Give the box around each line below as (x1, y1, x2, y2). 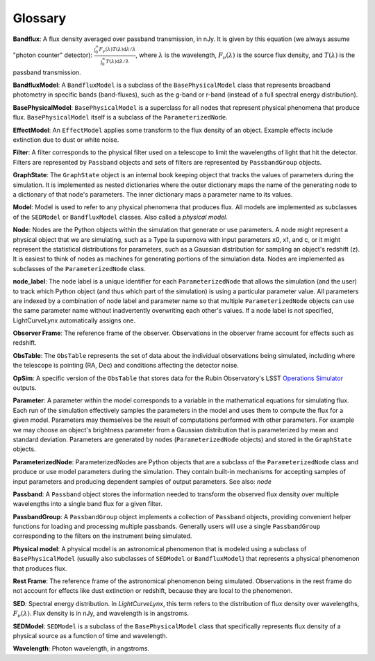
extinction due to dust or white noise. (12, 136, 119, 144)
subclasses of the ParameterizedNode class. (12, 264, 146, 272)
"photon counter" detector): (12, 51, 93, 59)
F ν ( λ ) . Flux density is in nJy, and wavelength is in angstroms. (12, 609, 190, 619)
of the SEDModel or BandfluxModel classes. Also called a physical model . (12, 213, 228, 221)
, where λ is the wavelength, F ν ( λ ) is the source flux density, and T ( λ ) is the (135, 51, 356, 61)
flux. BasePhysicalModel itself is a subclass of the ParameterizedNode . (12, 113, 228, 122)
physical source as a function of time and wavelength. (12, 632, 168, 639)
